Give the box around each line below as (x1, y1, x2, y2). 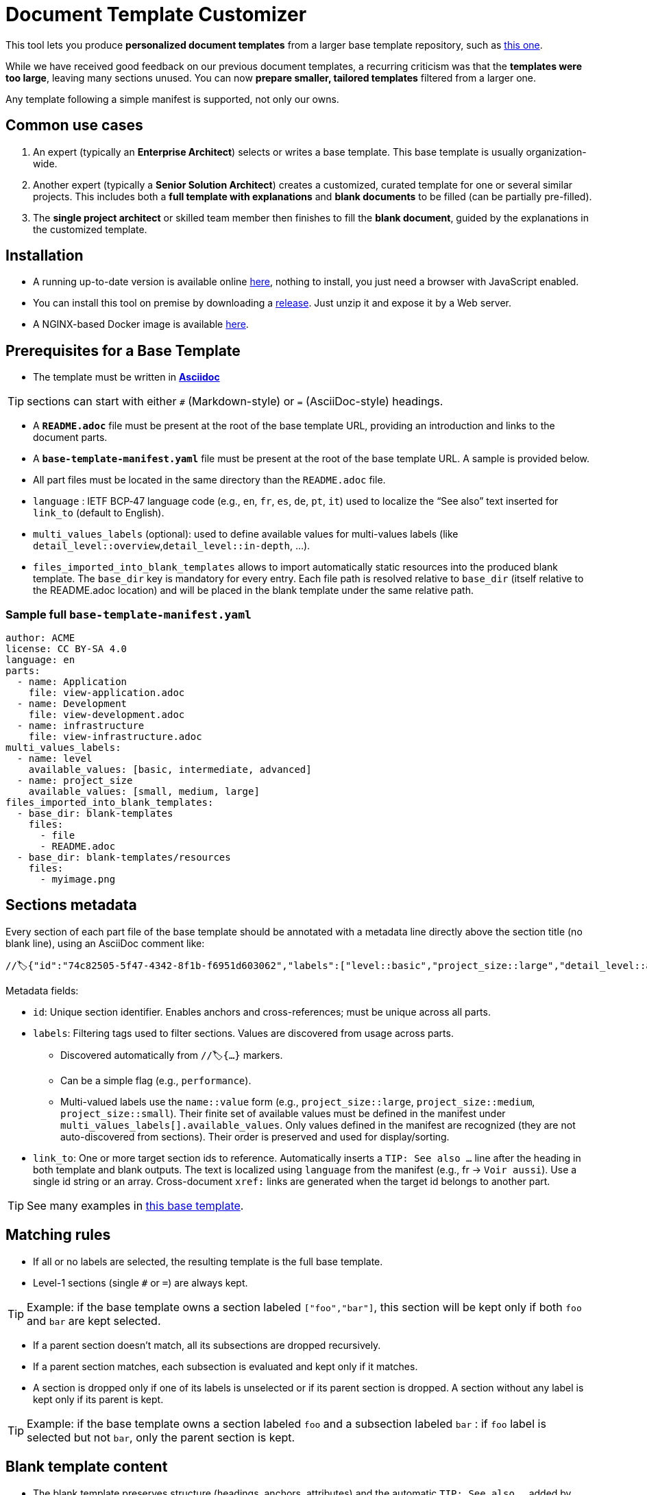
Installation (5, 247, 84, 265)
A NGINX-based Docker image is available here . (33, 318, 249, 331)
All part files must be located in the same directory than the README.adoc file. (33, 474, 386, 486)
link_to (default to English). (33, 507, 164, 519)
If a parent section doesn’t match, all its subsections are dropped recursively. (33, 1339, 381, 1351)
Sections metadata (5, 896, 137, 914)
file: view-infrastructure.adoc (28, 731, 202, 743)
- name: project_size (16, 775, 133, 787)
